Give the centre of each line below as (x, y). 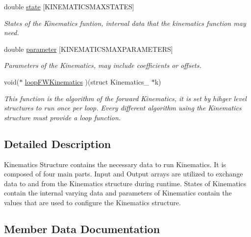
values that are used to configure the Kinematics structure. (92, 202)
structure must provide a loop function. (63, 117)
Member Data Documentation (82, 228)
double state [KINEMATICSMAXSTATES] (69, 6)
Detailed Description (58, 143)
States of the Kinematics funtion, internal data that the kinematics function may (125, 23)
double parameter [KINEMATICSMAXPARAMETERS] (88, 49)
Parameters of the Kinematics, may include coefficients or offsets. (103, 65)
